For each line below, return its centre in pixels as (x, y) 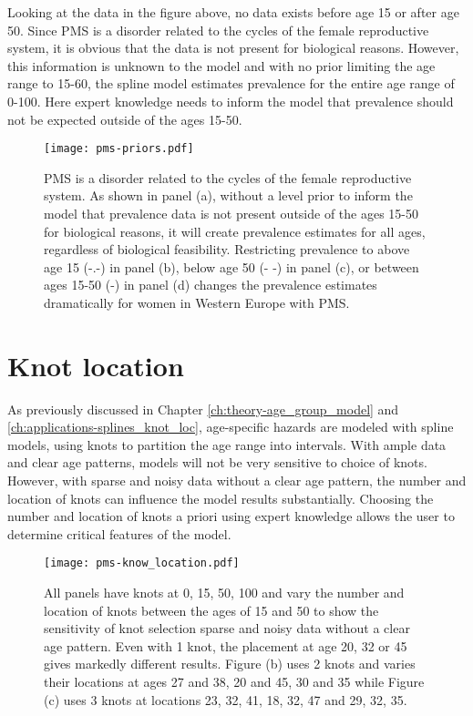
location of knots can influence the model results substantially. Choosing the (221, 498)
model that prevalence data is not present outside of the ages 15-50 (231, 213)
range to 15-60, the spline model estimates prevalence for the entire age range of (231, 83)
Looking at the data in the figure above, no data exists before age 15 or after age (233, 12)
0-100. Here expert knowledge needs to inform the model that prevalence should (231, 101)
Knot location (96, 365)
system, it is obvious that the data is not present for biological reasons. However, (233, 48)
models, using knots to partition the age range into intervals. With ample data (227, 444)
